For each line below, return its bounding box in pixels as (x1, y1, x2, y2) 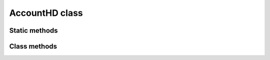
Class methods (9, 42, 57, 51)
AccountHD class (9, 7, 83, 18)
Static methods (9, 26, 58, 35)
